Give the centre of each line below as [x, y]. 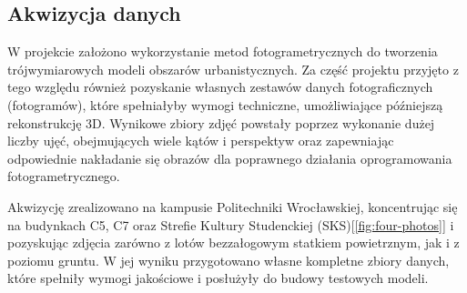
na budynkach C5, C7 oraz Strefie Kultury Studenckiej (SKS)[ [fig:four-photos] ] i [231, 224]
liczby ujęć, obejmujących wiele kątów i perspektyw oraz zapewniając [201, 141]
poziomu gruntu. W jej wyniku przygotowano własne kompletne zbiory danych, [228, 260]
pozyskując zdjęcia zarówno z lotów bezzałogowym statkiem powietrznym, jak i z [233, 242]
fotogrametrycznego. [64, 176]
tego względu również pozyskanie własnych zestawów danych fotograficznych [220, 87]
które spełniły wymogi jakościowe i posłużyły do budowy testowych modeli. [218, 278]
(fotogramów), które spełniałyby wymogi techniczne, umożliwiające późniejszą [225, 104]
